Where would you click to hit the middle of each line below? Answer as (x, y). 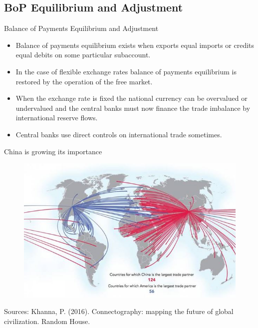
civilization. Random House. (47, 321)
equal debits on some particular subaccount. (83, 55)
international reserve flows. (57, 118)
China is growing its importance (53, 151)
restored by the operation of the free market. (84, 81)
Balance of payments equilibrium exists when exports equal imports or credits (135, 45)
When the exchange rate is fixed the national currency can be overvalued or (131, 98)
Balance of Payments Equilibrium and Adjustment (81, 28)
